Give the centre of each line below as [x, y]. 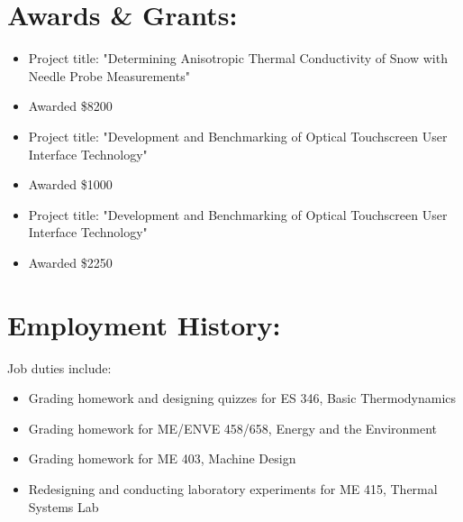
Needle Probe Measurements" [109, 75]
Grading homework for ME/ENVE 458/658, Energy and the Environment [233, 428]
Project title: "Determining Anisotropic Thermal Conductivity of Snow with [238, 58]
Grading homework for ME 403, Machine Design [162, 458]
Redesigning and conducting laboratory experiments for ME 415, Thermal [233, 488]
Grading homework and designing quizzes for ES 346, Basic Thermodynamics [242, 398]
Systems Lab [64, 506]
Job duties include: [59, 367]
